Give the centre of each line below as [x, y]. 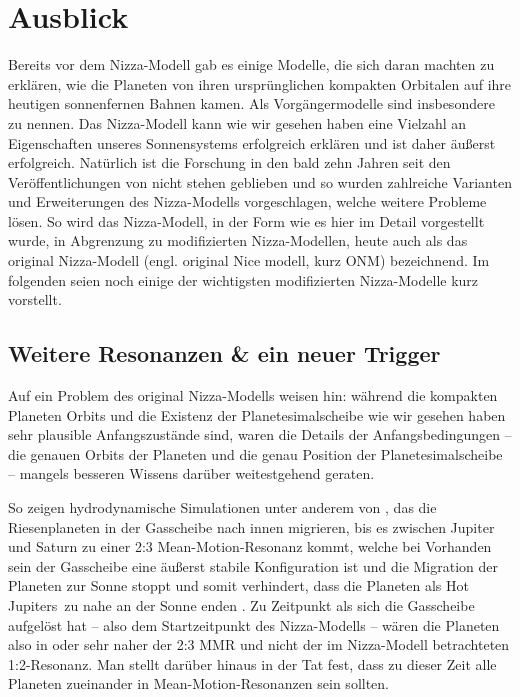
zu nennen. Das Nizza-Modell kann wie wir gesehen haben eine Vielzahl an [237, 122]
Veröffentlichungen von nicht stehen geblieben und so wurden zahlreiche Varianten [260, 181]
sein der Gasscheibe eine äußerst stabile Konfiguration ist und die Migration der [253, 565]
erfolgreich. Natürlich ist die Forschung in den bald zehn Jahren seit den [229, 162]
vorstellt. [35, 299]
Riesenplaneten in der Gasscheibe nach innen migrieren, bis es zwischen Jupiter [251, 526]
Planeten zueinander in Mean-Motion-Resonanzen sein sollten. [199, 683]
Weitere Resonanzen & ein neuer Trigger [224, 353]
